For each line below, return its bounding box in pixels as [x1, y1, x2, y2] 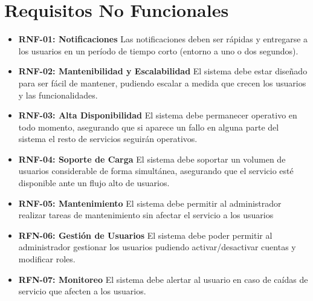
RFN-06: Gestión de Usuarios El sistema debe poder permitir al [18, 228, 273, 241]
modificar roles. [18, 253, 76, 265]
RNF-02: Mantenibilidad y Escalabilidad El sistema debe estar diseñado [18, 65, 308, 77]
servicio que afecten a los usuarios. [18, 285, 146, 297]
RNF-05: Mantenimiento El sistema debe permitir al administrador [18, 196, 282, 209]
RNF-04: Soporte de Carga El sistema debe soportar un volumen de [18, 152, 286, 165]
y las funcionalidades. [18, 88, 98, 101]
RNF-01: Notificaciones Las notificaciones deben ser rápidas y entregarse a [18, 33, 308, 45]
